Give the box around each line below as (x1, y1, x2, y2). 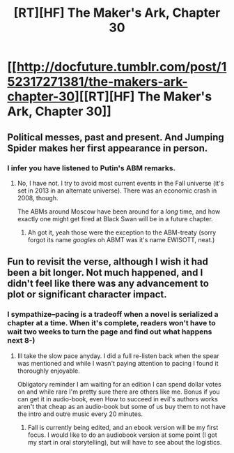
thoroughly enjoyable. (17, 366, 80, 375)
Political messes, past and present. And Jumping (7, 131, 224, 143)
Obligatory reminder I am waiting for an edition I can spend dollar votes (17, 380, 221, 388)
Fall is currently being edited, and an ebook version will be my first (27, 423, 219, 431)
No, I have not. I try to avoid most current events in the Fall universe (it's (17, 179, 224, 187)
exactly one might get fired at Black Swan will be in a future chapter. (17, 214, 214, 223)
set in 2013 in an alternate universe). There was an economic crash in (17, 186, 217, 195)
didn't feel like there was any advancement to (7, 278, 209, 290)
